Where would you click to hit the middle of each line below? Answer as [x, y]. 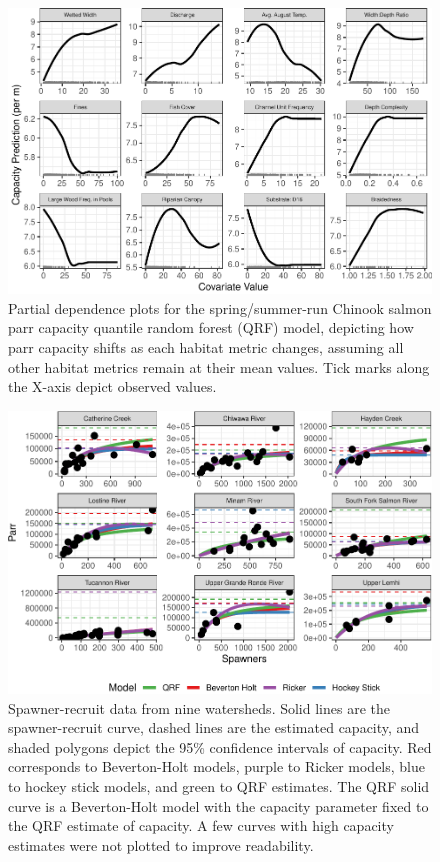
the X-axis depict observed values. [112, 386]
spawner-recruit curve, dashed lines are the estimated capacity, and [214, 727]
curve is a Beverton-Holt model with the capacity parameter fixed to [218, 805]
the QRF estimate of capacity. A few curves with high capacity [201, 825]
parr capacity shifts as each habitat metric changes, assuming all [206, 347]
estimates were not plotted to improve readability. [161, 844]
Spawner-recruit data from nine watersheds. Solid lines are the [199, 707]
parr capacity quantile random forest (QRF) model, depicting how [211, 327]
